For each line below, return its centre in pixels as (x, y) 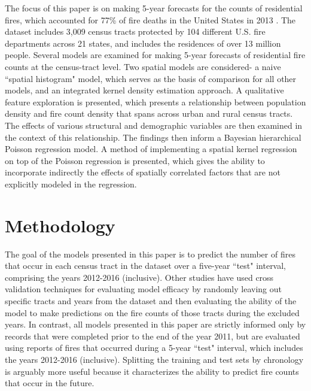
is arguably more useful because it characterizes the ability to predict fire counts (152, 371)
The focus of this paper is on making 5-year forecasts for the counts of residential (154, 8)
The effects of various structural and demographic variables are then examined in (154, 125)
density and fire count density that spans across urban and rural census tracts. (149, 113)
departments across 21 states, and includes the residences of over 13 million (143, 43)
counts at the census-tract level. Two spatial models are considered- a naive (143, 66)
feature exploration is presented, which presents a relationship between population (155, 101)
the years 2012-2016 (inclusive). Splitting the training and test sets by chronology (154, 359)
